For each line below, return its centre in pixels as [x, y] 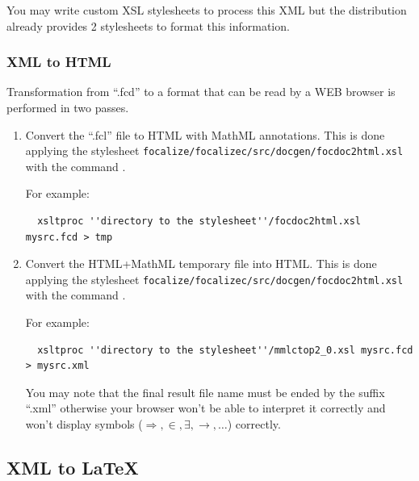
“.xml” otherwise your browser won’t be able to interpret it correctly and [205, 408]
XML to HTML [59, 62]
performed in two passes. [68, 107]
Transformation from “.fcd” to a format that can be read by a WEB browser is [201, 92]
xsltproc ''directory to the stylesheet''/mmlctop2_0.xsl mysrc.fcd [225, 350]
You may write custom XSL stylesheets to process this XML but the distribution [207, 10]
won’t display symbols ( [84, 424]
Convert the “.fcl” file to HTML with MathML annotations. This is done [205, 134]
